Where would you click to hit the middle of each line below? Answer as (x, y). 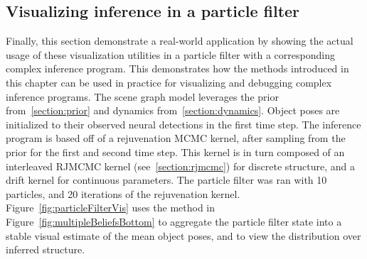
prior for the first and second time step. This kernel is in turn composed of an (175, 151)
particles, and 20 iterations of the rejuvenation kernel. (123, 193)
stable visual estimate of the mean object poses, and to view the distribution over (183, 235)
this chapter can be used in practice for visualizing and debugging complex (169, 82)
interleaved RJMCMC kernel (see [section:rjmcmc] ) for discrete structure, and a (180, 166)
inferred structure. (46, 249)
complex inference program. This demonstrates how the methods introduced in (177, 68)
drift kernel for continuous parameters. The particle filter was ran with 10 (166, 180)
